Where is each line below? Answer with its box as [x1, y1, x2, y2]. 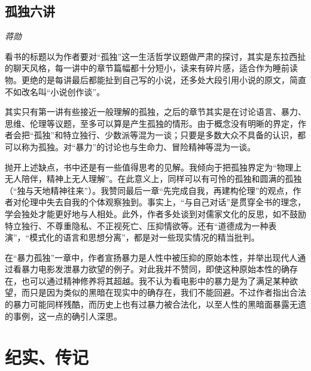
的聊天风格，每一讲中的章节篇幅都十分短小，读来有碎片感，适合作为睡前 [5, 62, 289, 74]
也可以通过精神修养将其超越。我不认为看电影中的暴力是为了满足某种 [21, 274, 289, 287]
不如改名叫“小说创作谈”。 [5, 85, 105, 98]
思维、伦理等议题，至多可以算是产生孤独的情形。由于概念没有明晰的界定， [5, 117, 298, 129]
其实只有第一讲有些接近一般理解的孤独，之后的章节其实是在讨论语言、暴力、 [5, 105, 306, 118]
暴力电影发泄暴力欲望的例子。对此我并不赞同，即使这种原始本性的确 [21, 263, 289, 275]
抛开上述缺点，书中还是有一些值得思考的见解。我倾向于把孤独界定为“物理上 [5, 160, 302, 173]
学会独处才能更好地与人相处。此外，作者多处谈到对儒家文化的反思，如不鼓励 [5, 207, 306, 220]
